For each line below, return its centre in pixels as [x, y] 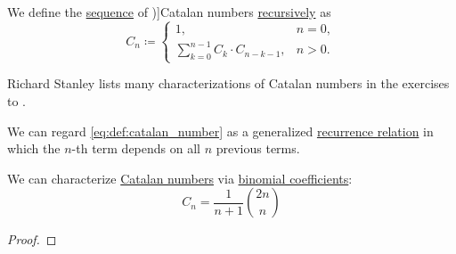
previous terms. [258, 148]
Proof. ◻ [32, 239]
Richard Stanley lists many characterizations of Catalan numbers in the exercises [228, 83]
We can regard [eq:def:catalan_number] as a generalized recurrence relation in [220, 131]
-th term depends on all [136, 148]
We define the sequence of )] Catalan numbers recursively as [169, 12]
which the [34, 148]
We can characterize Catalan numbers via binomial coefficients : [180, 178]
